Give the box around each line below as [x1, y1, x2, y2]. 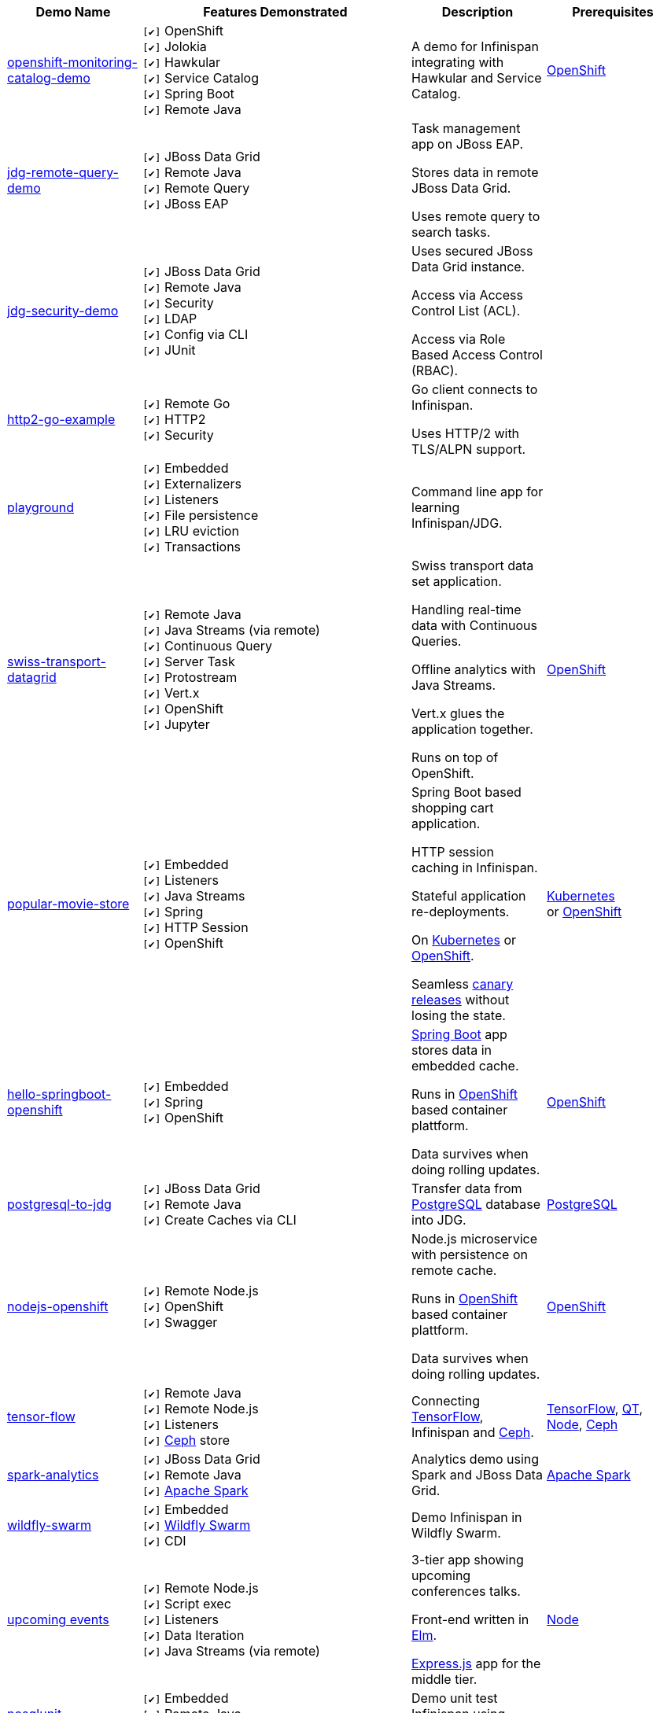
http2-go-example [7, 411, 116, 427]
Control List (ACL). [411, 303, 521, 319]
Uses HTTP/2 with [411, 425, 520, 441]
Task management [411, 120, 521, 136]
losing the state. [411, 1008, 506, 1023]
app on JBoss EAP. [411, 136, 524, 152]
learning [411, 499, 460, 515]
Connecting [411, 1393, 481, 1409]
